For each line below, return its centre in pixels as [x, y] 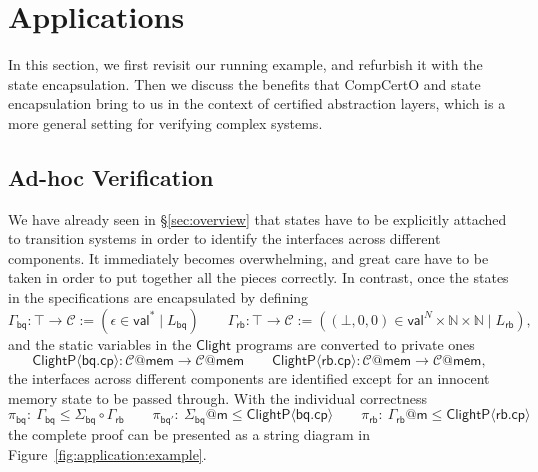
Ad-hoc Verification [111, 176]
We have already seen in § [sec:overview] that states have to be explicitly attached [257, 218]
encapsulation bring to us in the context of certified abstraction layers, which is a [257, 103]
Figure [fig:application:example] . [107, 453]
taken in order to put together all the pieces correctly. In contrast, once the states [258, 277]
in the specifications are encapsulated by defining [158, 297]
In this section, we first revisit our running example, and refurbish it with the [245, 64]
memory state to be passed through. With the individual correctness [217, 397]
